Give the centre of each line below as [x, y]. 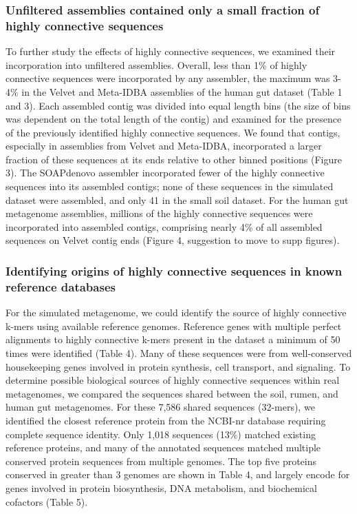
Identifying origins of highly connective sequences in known [174, 270]
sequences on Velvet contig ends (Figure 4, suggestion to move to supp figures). [173, 240]
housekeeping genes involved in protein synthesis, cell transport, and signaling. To [178, 366]
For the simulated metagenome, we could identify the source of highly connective [176, 312]
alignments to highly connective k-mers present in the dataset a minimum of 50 [173, 339]
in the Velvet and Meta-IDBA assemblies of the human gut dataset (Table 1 [182, 91]
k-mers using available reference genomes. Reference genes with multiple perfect [174, 326]
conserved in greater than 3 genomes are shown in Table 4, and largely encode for [178, 474]
